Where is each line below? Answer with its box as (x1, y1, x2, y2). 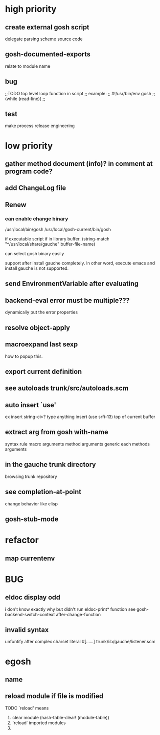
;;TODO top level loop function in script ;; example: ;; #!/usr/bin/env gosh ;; (5, 90, 155, 96)
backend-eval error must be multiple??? (5, 296, 130, 305)
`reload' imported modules (12, 720, 66, 726)
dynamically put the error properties (5, 309, 78, 315)
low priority (5, 140, 53, 151)
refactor (5, 535, 39, 546)
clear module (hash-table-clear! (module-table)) (12, 714, 110, 720)
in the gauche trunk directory (5, 460, 96, 469)
